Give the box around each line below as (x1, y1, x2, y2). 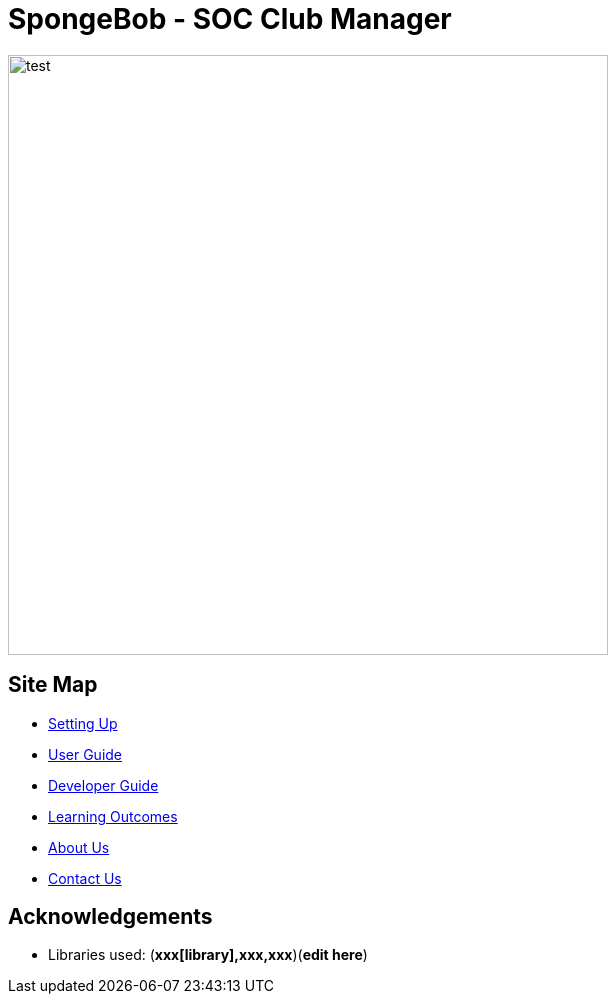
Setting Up (48, 714, 118, 732)
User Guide (48, 745, 123, 763)
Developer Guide (48, 776, 159, 794)
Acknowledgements (8, 904, 213, 930)
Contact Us (48, 869, 122, 887)
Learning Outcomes (48, 807, 178, 825)
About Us (48, 838, 110, 856)
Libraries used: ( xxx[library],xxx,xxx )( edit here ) (48, 946, 368, 964)
